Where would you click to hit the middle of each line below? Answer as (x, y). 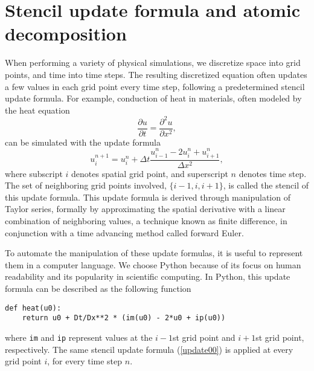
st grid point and (204, 337)
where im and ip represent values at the (79, 337)
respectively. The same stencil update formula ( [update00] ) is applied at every (149, 349)
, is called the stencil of (266, 185)
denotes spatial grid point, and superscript (150, 173)
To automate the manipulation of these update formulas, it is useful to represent (154, 253)
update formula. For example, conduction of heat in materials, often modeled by (153, 98)
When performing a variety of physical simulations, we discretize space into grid (153, 63)
